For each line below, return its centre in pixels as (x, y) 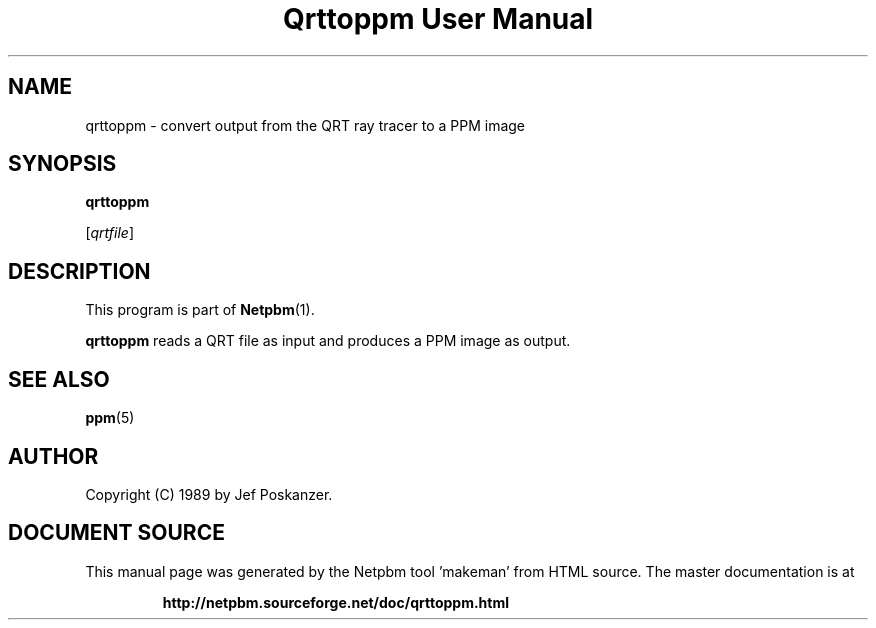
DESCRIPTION (79, 271)
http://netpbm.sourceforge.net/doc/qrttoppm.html (335, 602)
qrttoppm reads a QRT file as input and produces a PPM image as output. (328, 341)
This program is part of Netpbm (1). (200, 310)
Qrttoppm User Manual (438, 19)
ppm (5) (110, 418)
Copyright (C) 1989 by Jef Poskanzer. (209, 494)
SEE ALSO (59, 379)
